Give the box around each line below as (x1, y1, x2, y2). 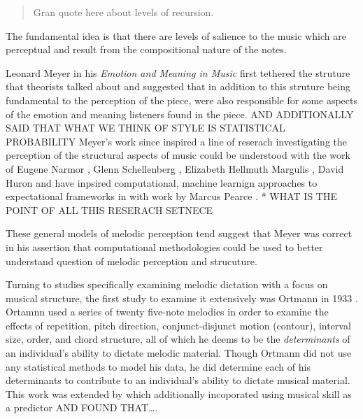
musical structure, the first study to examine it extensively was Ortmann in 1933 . (6, 290, 358, 305)
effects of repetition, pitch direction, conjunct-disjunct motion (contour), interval (6, 318, 351, 332)
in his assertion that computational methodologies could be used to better (6, 239, 323, 254)
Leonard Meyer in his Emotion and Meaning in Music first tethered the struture (6, 65, 350, 80)
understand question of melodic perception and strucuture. (6, 253, 257, 268)
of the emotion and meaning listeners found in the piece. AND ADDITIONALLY (6, 106, 354, 121)
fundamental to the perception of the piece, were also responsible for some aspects (6, 92, 358, 107)
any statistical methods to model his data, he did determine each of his (6, 359, 311, 374)
